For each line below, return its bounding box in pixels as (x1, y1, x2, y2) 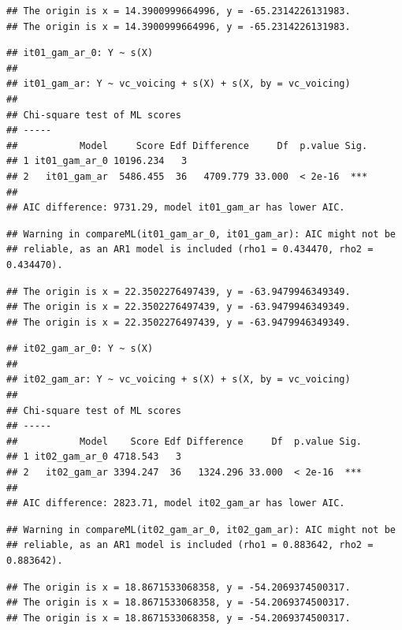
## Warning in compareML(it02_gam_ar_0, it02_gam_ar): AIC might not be (6, 524, 396, 535)
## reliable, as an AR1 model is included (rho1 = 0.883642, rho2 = (6, 539, 374, 551)
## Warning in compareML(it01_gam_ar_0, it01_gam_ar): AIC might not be (6, 228, 396, 240)
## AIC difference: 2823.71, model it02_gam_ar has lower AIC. (6, 498, 345, 509)
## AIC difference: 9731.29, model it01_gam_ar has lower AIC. (6, 202, 345, 214)
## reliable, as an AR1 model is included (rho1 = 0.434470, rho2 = (6, 244, 374, 255)
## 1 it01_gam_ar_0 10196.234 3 (6, 155, 188, 167)
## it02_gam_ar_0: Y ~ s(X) (6, 343, 154, 355)
